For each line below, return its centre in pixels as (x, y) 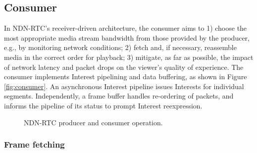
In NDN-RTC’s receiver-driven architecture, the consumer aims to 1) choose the (126, 28)
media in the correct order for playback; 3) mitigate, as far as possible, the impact (129, 57)
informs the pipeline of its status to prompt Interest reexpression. (103, 105)
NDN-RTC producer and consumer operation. (93, 122)
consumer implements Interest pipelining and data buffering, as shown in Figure (126, 76)
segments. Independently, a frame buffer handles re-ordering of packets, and (119, 96)
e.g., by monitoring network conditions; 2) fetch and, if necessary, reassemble (120, 47)
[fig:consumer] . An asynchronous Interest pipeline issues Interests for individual (124, 86)
